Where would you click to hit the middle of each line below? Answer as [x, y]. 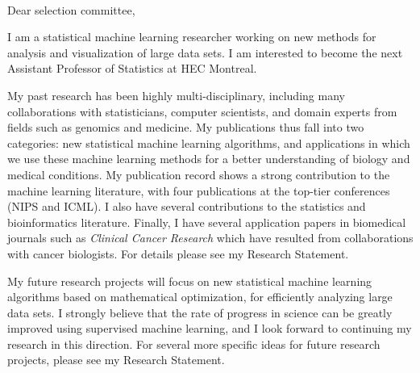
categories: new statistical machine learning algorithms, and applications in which [209, 142]
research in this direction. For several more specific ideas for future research [194, 344]
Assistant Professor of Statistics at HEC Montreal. [132, 68]
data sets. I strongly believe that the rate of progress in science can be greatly [200, 312]
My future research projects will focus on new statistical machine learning [190, 281]
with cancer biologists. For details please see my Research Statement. [178, 253]
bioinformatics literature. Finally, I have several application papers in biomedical [207, 222]
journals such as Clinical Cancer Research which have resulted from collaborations [210, 238]
